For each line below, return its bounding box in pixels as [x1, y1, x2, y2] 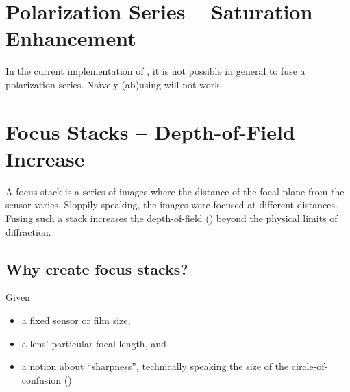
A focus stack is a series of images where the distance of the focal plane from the [5, 184, 345, 198]
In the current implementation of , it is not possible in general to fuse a [5, 64, 305, 78]
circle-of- [291, 359, 328, 373]
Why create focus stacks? [5, 258, 188, 279]
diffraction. [5, 224, 51, 238]
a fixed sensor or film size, [21, 313, 131, 327]
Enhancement [5, 24, 136, 52]
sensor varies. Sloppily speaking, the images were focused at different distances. [5, 197, 338, 212]
